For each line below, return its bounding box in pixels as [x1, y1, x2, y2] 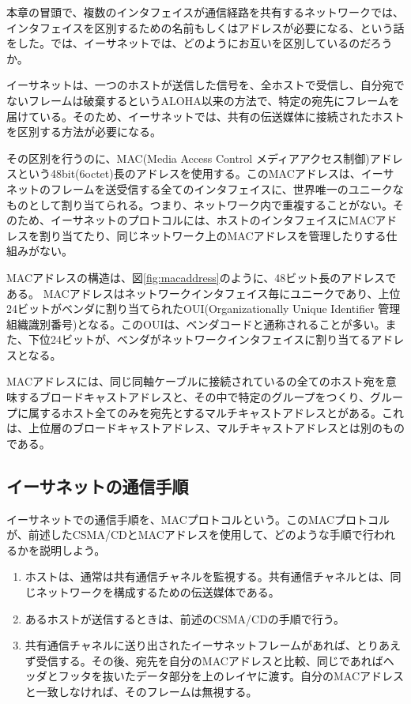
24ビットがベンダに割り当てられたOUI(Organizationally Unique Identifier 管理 [6, 300, 401, 317]
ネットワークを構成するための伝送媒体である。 [36, 584, 280, 600]
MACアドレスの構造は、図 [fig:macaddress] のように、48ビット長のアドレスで [6, 269, 397, 285]
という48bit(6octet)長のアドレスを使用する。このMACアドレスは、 [17, 165, 361, 182]
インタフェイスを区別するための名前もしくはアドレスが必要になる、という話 [6, 19, 405, 36]
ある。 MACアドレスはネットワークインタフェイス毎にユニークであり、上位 [6, 284, 401, 301]
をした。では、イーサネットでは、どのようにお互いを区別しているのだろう [6, 35, 393, 51]
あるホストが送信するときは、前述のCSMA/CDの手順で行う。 [25, 610, 345, 627]
